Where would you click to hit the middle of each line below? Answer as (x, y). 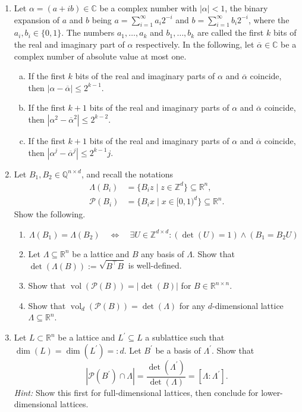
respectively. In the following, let (195, 44)
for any (192, 305)
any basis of (163, 253)
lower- (272, 392)
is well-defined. (155, 265)
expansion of (37, 19)
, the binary (246, 8)
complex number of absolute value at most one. (100, 56)
